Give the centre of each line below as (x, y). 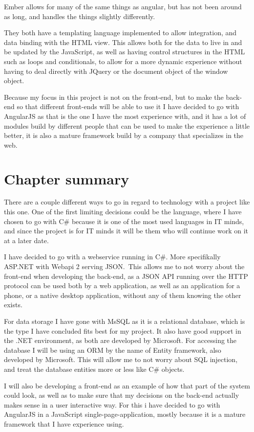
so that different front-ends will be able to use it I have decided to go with (128, 106)
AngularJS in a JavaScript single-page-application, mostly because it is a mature (125, 414)
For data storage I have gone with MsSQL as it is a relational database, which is (125, 321)
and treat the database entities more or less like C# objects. (94, 369)
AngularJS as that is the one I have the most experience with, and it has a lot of (125, 116)
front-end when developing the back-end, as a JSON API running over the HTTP (126, 276)
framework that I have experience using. (64, 423)
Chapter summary (67, 178)
